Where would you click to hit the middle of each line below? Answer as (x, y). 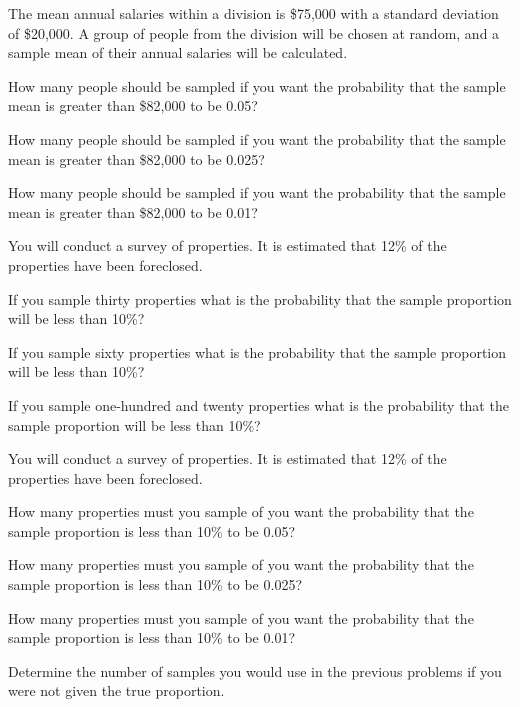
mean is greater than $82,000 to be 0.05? (133, 105)
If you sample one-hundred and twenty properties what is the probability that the (258, 404)
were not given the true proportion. (116, 690)
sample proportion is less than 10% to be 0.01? (151, 637)
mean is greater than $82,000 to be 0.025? (136, 158)
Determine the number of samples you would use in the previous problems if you (255, 670)
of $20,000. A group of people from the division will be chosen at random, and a (254, 32)
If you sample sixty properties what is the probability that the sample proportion (257, 351)
